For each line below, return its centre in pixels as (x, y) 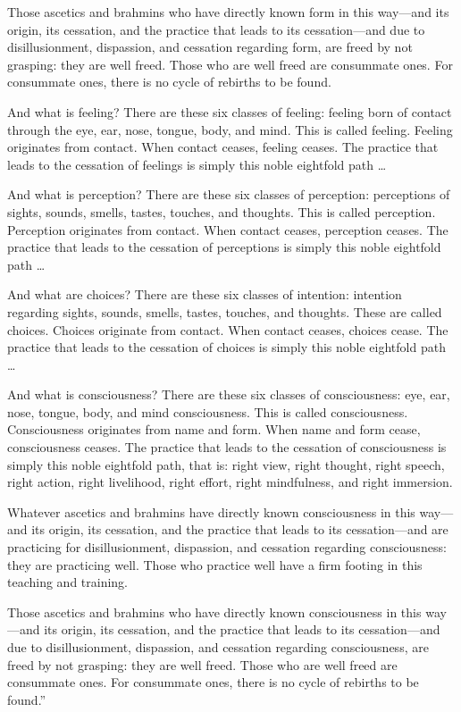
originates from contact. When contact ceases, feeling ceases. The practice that (223, 147)
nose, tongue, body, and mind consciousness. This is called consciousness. (208, 411)
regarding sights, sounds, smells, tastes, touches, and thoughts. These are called (225, 311)
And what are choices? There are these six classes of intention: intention (205, 294)
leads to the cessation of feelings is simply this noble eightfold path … (197, 164)
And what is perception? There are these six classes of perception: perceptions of (229, 194)
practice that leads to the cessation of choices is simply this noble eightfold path (226, 347)
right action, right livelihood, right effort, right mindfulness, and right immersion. (230, 482)
